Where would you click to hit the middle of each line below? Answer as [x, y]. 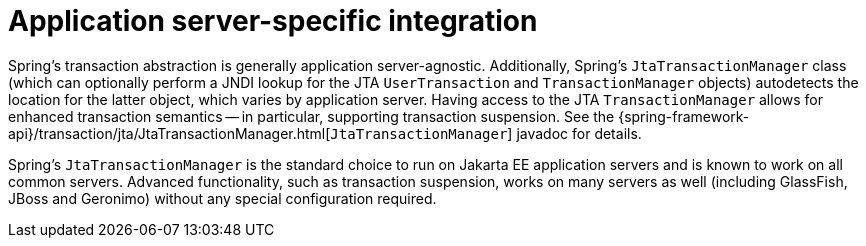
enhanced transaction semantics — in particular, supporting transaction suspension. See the [311, 116]
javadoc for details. [579, 133]
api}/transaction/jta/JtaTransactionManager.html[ [169, 133]
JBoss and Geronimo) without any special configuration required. [222, 198]
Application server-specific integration [273, 21]
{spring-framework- [684, 116]
